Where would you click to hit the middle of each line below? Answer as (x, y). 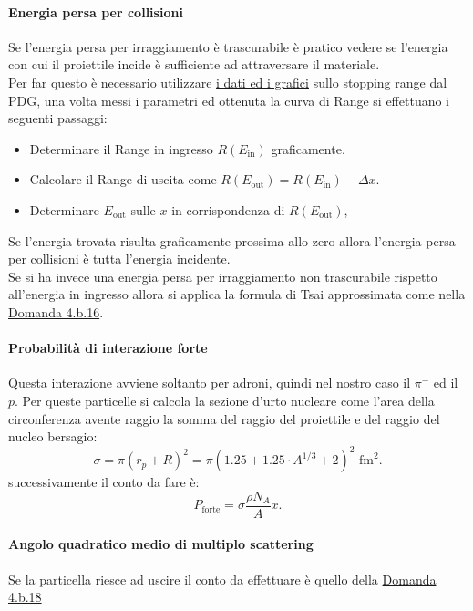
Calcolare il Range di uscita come (123, 179)
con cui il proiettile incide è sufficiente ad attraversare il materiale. (194, 64)
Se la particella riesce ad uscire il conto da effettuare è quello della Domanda (222, 579)
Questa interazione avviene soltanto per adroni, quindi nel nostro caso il (210, 383)
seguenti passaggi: (58, 118)
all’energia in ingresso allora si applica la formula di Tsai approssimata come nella (237, 294)
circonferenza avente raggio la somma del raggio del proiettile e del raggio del (224, 418)
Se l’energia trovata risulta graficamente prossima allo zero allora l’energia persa (232, 240)
